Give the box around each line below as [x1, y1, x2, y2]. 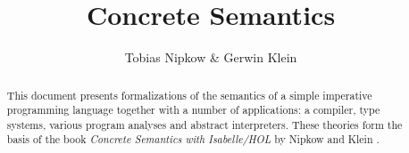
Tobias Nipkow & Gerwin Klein [124, 48, 297, 67]
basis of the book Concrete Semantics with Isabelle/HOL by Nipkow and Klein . [6, 132, 380, 147]
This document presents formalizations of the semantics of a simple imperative [6, 87, 372, 102]
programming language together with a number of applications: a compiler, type [6, 102, 380, 117]
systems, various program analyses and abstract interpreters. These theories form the [6, 117, 403, 132]
